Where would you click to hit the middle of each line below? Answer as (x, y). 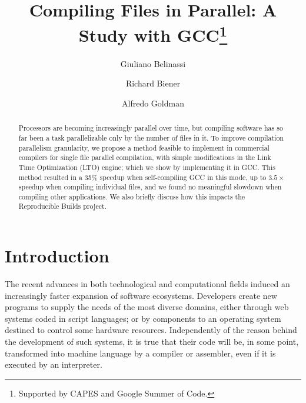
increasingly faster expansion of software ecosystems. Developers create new (141, 295)
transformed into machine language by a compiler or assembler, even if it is (140, 353)
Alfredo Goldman (153, 103)
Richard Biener (153, 83)
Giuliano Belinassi (153, 63)
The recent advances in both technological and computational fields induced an (147, 284)
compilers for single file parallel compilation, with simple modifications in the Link (145, 157)
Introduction (57, 256)
